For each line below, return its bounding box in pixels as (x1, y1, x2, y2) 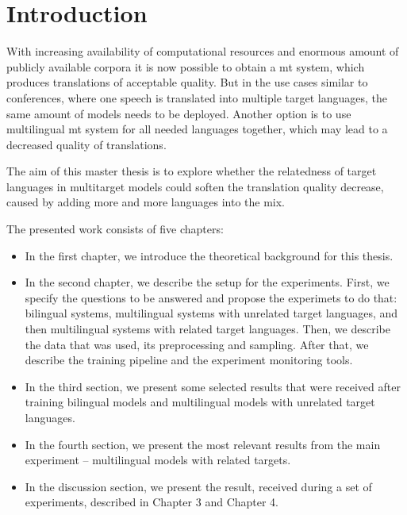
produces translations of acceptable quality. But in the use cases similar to (6, 74, 368, 90)
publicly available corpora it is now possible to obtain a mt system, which (6, 58, 365, 75)
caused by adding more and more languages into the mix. (6, 194, 286, 210)
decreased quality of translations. (6, 136, 167, 152)
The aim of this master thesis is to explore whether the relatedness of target (6, 163, 377, 179)
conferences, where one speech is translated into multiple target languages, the (6, 89, 388, 106)
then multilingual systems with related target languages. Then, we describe (25, 321, 390, 337)
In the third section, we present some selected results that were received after (25, 378, 401, 394)
